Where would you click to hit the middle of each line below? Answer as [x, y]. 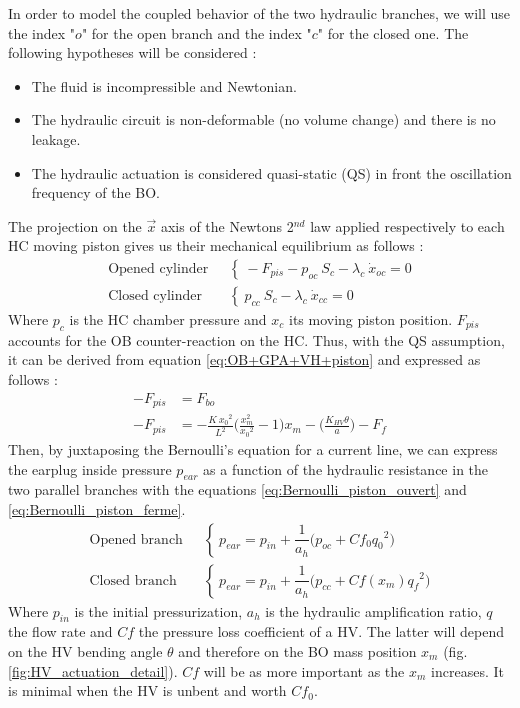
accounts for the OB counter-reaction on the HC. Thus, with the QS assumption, [256, 339]
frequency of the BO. [95, 192]
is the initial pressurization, [158, 610]
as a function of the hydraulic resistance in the [346, 468]
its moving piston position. [370, 319]
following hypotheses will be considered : [132, 52]
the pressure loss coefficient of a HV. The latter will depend [321, 631]
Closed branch [133, 580]
